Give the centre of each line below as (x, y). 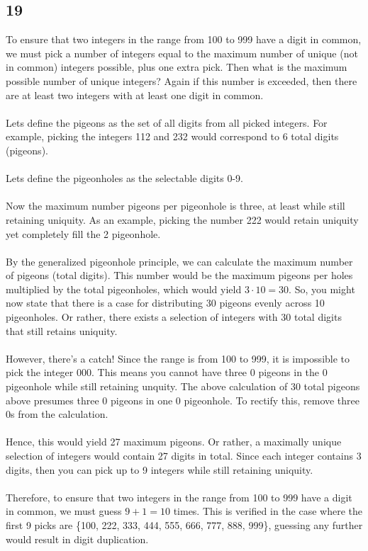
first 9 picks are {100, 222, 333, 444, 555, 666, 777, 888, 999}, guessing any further (184, 524)
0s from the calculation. (57, 414)
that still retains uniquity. (62, 330)
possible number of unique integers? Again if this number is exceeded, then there (182, 80)
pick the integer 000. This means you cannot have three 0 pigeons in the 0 (167, 372)
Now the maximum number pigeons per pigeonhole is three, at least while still (175, 206)
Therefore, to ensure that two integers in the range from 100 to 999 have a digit (179, 497)
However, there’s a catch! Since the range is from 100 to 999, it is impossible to (178, 358)
